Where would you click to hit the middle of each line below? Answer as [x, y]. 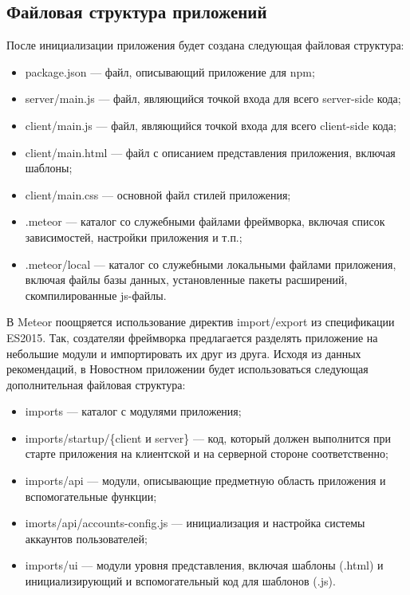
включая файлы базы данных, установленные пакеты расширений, [186, 280]
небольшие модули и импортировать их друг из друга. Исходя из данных [184, 353]
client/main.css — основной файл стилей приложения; [158, 194]
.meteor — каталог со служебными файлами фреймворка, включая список [205, 221]
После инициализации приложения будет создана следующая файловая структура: [205, 45]
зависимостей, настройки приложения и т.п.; [134, 236]
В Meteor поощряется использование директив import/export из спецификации [201, 322]
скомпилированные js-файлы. [96, 295]
